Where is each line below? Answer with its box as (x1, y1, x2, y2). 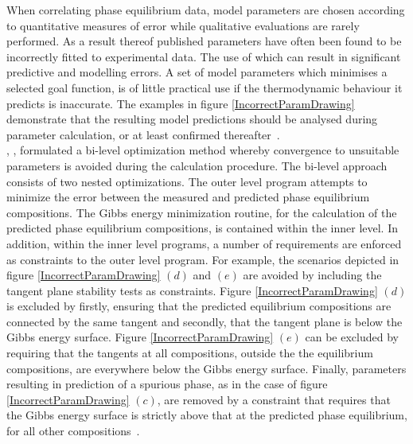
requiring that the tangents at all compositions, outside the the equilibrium (6, 345, 373, 361)
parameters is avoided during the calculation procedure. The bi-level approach (6, 157, 388, 173)
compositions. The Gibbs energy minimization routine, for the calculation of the (6, 204, 397, 220)
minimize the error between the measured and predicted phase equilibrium (6, 189, 370, 205)
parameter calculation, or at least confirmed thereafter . (6, 126, 280, 142)
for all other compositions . (6, 423, 140, 439)
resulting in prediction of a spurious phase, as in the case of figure (6, 376, 328, 392)
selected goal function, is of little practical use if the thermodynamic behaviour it (6, 79, 403, 95)
